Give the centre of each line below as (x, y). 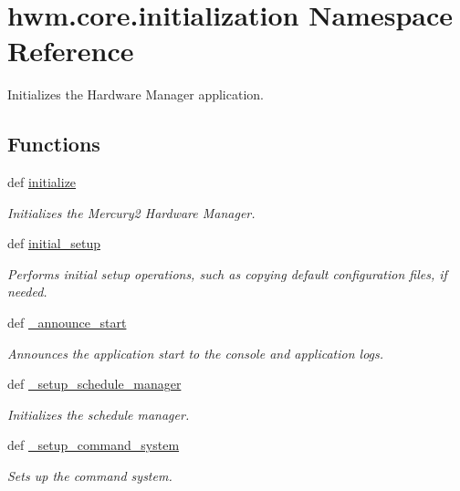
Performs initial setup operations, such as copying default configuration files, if (227, 273)
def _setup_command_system (94, 445)
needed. (27, 292)
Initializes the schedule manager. (99, 414)
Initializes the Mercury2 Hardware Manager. (131, 212)
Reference (71, 51)
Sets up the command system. (90, 476)
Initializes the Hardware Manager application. (136, 94)
